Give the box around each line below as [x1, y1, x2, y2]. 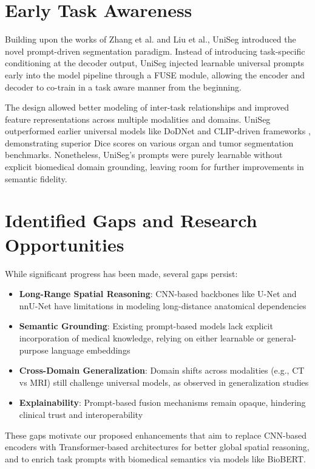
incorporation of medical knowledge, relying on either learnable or [19, 331, 265, 344]
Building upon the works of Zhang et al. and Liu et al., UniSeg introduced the [5, 33, 296, 46]
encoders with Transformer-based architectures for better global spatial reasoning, [5, 440, 310, 453]
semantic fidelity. [5, 172, 67, 185]
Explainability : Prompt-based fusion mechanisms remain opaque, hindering [19, 396, 306, 409]
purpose [19, 343, 49, 356]
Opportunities [5, 231, 124, 256]
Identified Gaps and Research [5, 208, 257, 233]
